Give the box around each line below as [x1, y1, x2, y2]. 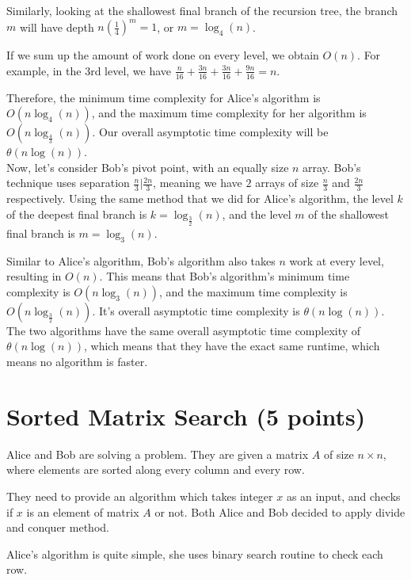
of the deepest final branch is [6, 205, 147, 222]
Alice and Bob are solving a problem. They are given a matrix [6, 445, 309, 462]
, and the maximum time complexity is [159, 283, 348, 300]
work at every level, [289, 252, 384, 269]
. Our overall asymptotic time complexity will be [92, 124, 329, 140]
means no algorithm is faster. [6, 353, 148, 370]
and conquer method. [6, 519, 109, 536]
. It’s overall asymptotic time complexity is [92, 302, 300, 319]
